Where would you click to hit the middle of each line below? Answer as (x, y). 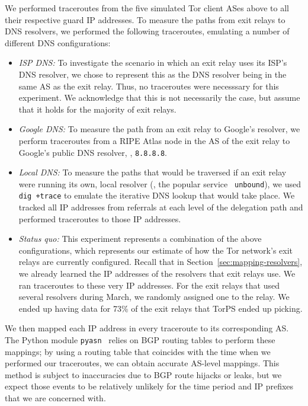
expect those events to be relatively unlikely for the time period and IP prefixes (149, 386)
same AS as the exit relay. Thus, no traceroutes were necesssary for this (149, 86)
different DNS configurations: (58, 42)
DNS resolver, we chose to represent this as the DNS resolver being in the (153, 74)
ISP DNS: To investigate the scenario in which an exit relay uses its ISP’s (153, 63)
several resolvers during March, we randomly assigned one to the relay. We (154, 297)
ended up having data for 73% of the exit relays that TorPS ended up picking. (161, 308)
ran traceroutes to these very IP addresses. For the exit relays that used (149, 285)
